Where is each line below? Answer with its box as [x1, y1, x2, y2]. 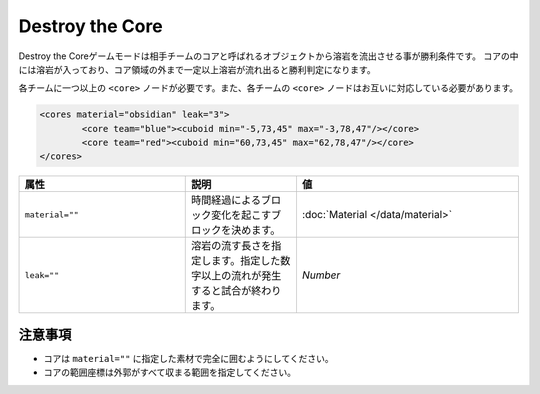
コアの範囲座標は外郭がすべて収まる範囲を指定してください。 [43, 366, 297, 379]
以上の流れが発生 [201, 269, 282, 283]
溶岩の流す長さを [191, 239, 272, 253]
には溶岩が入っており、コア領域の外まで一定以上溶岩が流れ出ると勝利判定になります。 [18, 63, 376, 75]
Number [301, 268, 341, 282]
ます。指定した [211, 254, 281, 268]
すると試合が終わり [191, 284, 282, 298]
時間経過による [191, 193, 262, 207]
